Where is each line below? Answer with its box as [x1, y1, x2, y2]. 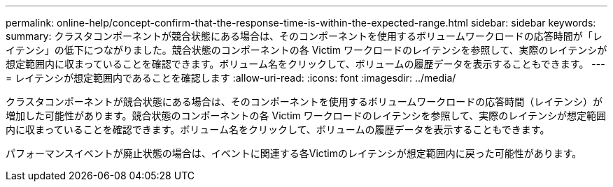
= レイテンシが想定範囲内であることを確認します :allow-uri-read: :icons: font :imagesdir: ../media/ [6, 72, 456, 84]
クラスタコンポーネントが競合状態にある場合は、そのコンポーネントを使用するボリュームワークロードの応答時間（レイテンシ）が [6, 96, 603, 107]
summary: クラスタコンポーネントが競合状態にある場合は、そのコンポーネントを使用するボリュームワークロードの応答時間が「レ [6, 30, 603, 42]
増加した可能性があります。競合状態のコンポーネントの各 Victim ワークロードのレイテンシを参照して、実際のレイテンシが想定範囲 [6, 110, 607, 121]
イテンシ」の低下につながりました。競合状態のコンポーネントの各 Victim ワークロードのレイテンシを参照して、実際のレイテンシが [6, 44, 607, 56]
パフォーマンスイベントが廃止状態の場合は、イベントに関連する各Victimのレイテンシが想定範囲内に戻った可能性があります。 [6, 147, 582, 159]
